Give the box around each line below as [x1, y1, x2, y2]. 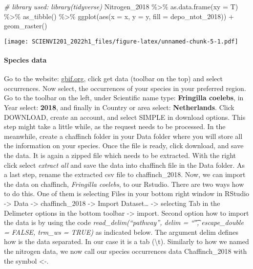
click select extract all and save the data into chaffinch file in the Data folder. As [4, 159, 245, 170]
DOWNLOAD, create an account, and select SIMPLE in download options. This [4, 112, 246, 122]
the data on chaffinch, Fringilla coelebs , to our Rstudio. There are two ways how [4, 179, 244, 189]
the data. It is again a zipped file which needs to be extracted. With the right [4, 150, 236, 160]
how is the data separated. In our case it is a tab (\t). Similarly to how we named [4, 236, 249, 247]
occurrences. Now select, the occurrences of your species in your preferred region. [4, 83, 246, 93]
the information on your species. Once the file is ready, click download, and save [4, 140, 244, 151]
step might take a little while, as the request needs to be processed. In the [4, 121, 226, 132]
